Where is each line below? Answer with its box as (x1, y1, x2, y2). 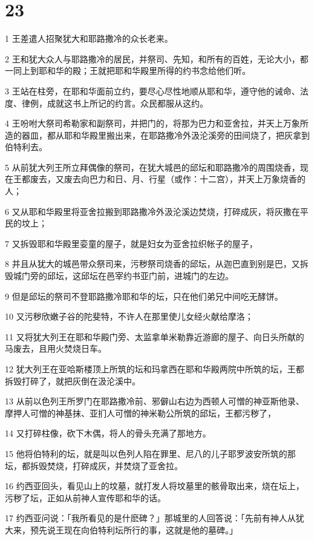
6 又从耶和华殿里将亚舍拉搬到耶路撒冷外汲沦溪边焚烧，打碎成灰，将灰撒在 (5, 205, 300, 217)
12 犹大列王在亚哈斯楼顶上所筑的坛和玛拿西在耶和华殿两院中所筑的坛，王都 (5, 363, 304, 375)
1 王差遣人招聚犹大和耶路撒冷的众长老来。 (5, 32, 173, 45)
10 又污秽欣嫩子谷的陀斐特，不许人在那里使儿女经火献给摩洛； (5, 310, 253, 323)
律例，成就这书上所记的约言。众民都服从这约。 (21, 96, 208, 109)
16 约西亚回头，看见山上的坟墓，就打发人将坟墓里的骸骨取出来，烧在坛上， (5, 479, 304, 492)
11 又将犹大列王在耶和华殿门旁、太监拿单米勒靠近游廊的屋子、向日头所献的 (5, 330, 304, 343)
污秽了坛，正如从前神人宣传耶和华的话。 (5, 491, 166, 504)
